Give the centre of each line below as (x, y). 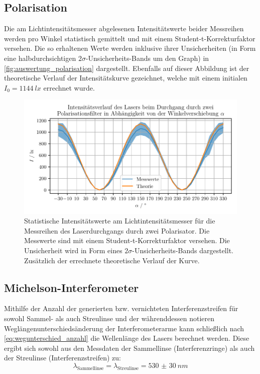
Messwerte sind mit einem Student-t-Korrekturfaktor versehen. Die (127, 240)
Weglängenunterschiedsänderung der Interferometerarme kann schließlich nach (124, 328)
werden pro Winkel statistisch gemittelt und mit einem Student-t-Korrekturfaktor (130, 38)
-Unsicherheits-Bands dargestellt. (183, 250)
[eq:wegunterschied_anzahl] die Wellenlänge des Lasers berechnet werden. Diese (127, 338)
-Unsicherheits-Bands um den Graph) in (147, 58)
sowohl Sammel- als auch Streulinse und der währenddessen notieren (109, 318)
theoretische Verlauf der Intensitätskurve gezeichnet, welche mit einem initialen (126, 78)
